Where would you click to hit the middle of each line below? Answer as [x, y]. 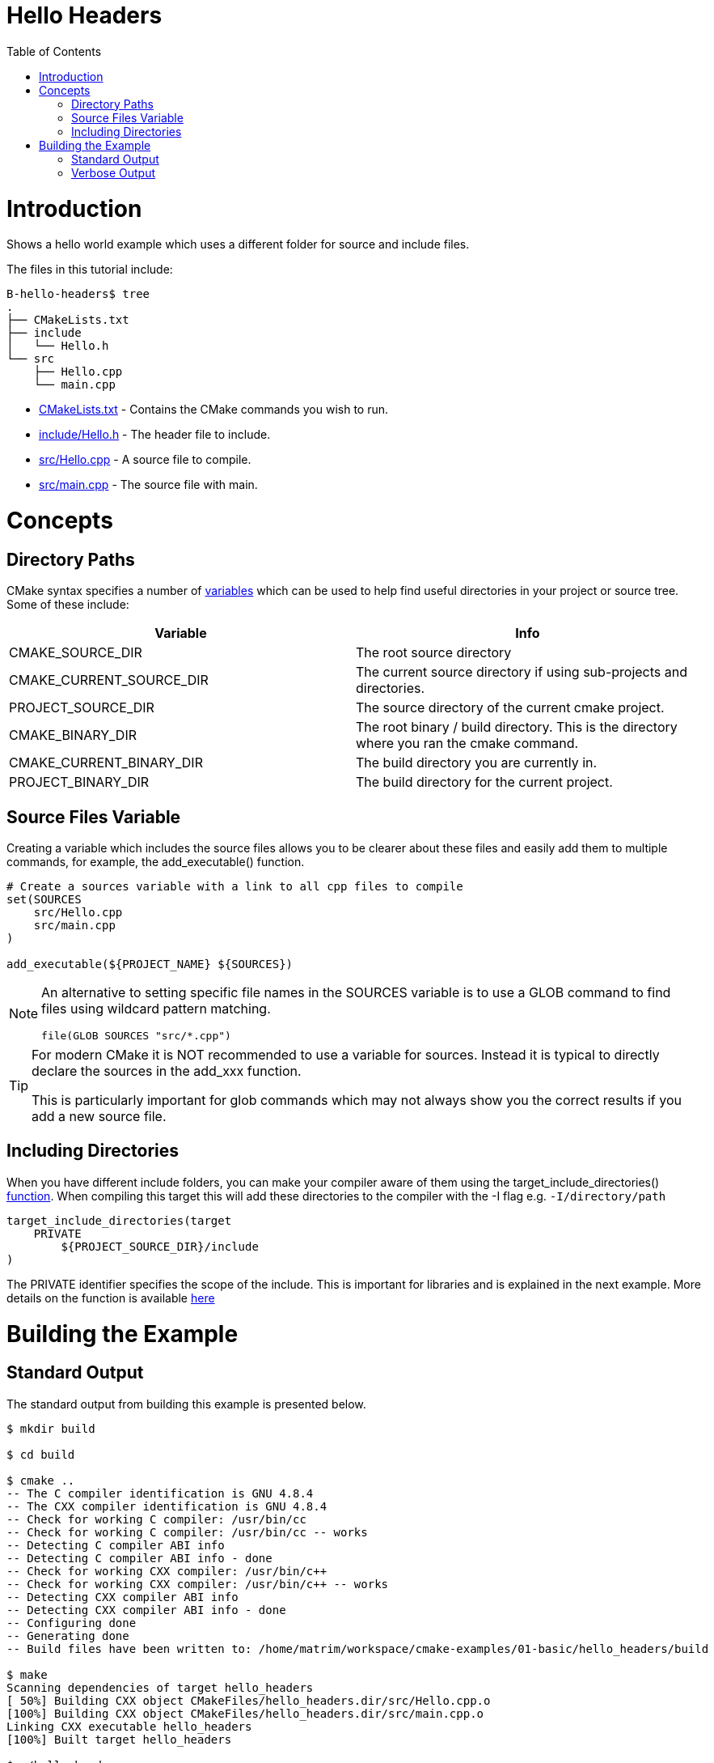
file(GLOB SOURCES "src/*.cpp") [136, 1036]
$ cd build [41, 1454]
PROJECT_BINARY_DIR [79, 782]
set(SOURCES [44, 900]
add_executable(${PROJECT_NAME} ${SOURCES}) [150, 964]
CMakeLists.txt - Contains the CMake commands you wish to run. [214, 410]
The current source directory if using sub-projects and [522, 672]
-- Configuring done [72, 1623]
